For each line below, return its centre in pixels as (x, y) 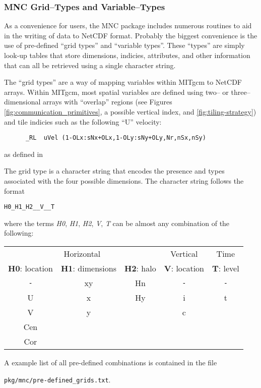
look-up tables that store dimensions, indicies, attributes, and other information (127, 55)
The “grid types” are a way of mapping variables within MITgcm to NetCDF (123, 82)
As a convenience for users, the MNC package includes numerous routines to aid (128, 25)
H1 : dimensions (88, 268)
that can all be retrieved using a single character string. (90, 65)
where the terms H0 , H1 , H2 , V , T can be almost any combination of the (117, 223)
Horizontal (82, 254)
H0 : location (30, 268)
